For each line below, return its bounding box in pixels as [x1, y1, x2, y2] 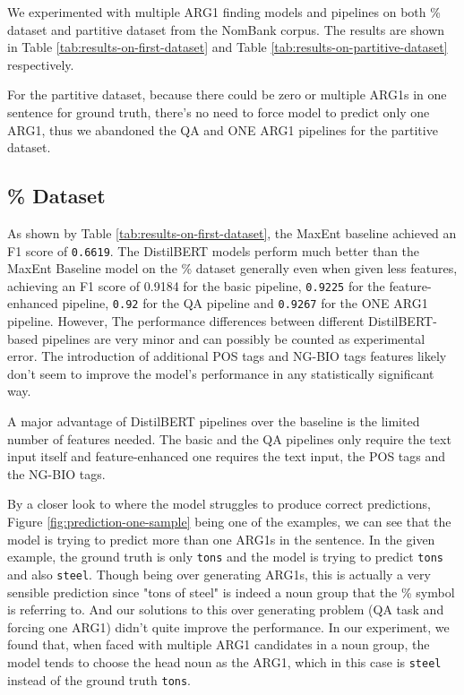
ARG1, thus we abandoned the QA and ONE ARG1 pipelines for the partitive [7, 120, 438, 139]
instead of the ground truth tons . [7, 670, 192, 689]
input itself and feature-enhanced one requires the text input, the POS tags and [7, 447, 446, 466]
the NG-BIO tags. [7, 464, 106, 483]
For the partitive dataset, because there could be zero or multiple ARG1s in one [7, 85, 447, 104]
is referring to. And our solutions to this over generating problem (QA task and [7, 600, 444, 619]
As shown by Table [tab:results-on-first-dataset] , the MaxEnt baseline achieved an [7, 223, 457, 242]
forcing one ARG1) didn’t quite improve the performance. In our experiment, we [7, 617, 450, 636]
